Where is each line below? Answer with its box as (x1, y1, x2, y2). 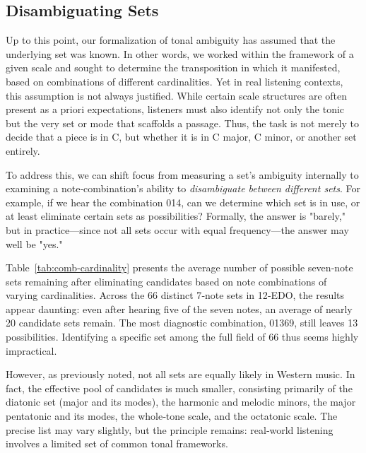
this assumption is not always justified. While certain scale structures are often (6, 88, 348, 102)
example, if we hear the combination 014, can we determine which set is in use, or (6, 194, 360, 209)
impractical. (6, 343, 57, 358)
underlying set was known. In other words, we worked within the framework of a (6, 46, 354, 61)
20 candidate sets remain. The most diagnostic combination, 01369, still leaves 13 (6, 315, 358, 330)
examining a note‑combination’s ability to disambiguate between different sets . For (6, 181, 360, 196)
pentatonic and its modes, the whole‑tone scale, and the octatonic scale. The (6, 408, 338, 423)
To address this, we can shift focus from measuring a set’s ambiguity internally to (6, 167, 359, 182)
